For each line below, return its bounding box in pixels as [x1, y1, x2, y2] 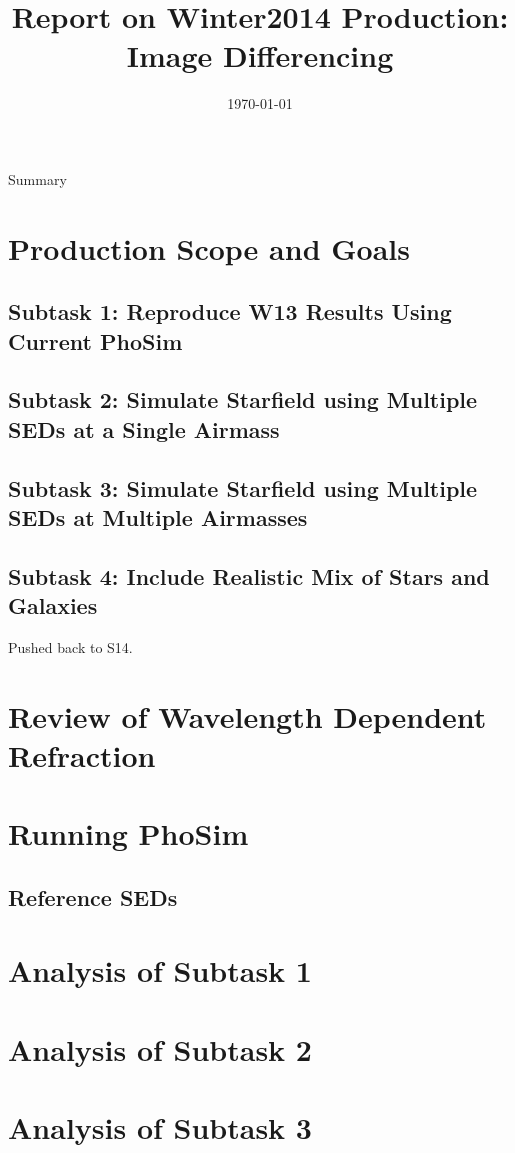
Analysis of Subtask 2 [8, 1028, 312, 1069]
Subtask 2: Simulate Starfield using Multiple [8, 384, 478, 415]
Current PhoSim [8, 325, 183, 356]
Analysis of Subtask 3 [8, 1107, 312, 1148]
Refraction [8, 734, 156, 775]
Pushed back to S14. [8, 636, 133, 657]
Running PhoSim [8, 813, 249, 854]
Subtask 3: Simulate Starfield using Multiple [8, 472, 478, 503]
